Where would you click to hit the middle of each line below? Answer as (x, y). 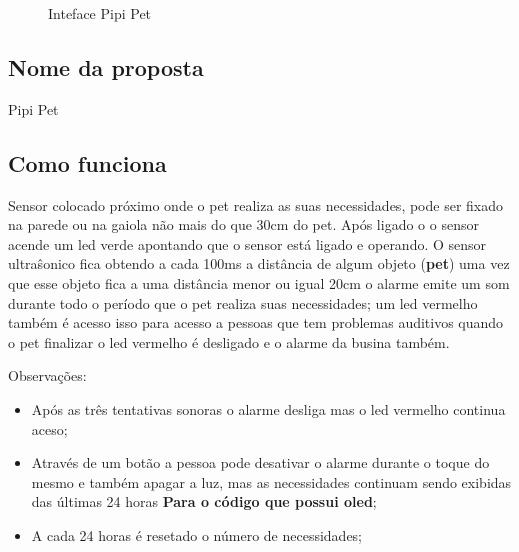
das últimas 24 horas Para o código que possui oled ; (204, 501)
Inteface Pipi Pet (100, 13)
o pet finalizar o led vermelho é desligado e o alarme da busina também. (229, 341)
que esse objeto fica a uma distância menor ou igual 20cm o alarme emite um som (259, 282)
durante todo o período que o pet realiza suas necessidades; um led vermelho (243, 302)
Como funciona (87, 162)
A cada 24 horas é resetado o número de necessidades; (197, 534)
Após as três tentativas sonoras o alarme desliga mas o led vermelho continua (268, 408)
